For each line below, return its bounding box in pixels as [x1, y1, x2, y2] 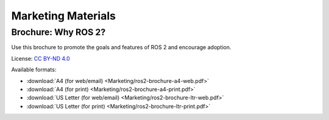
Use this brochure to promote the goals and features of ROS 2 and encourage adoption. [11, 44, 232, 51]
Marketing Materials [11, 9, 116, 22]
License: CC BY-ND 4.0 [11, 55, 70, 62]
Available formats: [11, 66, 57, 73]
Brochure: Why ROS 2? [11, 27, 106, 38]
